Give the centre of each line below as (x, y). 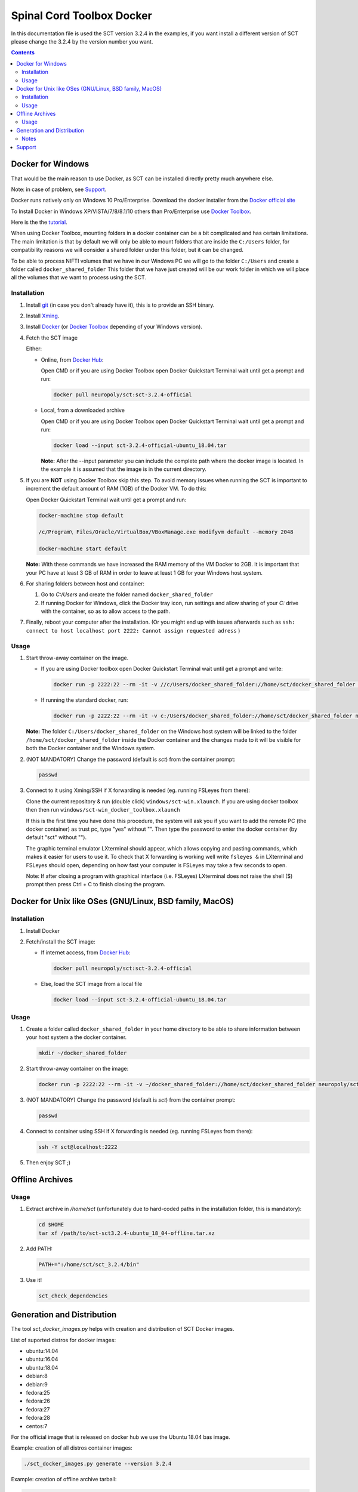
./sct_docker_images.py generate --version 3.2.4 (98, 1464)
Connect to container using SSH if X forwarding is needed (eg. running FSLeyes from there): (139, 1132)
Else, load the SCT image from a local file (92, 984)
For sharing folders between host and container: (85, 583)
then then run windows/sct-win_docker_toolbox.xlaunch (103, 810)
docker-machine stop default (81, 515)
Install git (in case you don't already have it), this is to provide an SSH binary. (120, 305)
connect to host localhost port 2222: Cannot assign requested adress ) (133, 630)
